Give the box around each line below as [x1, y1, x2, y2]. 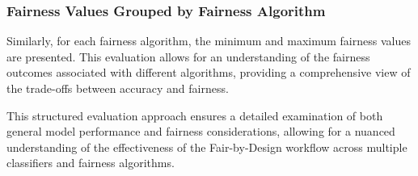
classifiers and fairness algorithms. [6, 154, 175, 171]
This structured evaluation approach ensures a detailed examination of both [6, 107, 383, 124]
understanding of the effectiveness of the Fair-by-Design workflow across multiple [6, 138, 407, 155]
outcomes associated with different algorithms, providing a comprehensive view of [6, 64, 411, 81]
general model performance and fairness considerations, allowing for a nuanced [6, 123, 395, 140]
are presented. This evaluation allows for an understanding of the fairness [6, 48, 370, 65]
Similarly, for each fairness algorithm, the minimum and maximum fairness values [6, 32, 411, 49]
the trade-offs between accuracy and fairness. [6, 80, 229, 96]
